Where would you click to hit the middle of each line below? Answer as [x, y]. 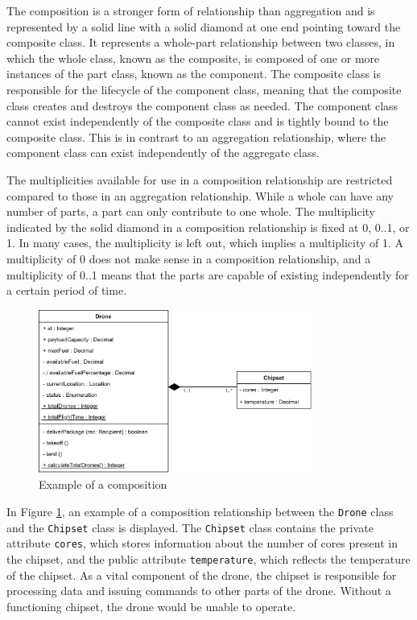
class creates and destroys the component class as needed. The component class [202, 105]
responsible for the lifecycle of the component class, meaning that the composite [204, 89]
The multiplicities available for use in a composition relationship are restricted [200, 179]
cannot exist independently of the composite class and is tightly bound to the [198, 121]
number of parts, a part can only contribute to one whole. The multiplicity [191, 211]
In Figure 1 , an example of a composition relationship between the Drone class [200, 511]
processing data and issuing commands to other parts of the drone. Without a [199, 591]
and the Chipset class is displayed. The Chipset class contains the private [190, 527]
